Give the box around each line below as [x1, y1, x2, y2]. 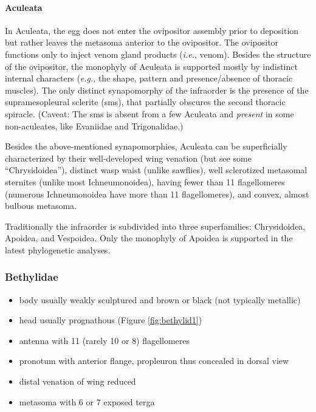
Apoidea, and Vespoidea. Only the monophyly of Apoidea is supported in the [5, 232, 293, 244]
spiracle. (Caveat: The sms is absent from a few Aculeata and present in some [5, 107, 294, 120]
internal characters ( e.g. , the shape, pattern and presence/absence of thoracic [5, 72, 293, 84]
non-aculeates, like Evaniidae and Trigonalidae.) [5, 119, 184, 132]
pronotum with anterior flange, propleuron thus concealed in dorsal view [19, 354, 289, 367]
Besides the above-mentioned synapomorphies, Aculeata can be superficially [5, 140, 287, 153]
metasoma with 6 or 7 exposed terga [19, 395, 155, 408]
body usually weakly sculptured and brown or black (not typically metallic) [19, 293, 301, 306]
